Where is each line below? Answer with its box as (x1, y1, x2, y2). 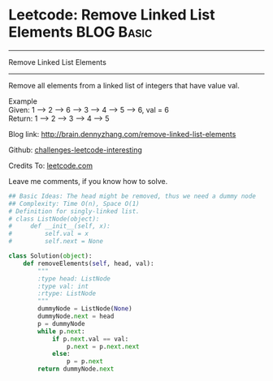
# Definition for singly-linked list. (8, 207, 140, 216)
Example (8, 96, 38, 106)
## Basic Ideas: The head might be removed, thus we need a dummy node (8, 192, 256, 200)
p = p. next (66, 357, 104, 366)
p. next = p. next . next (66, 342, 140, 350)
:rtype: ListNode (37, 289, 96, 298)
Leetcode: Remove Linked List (8, 6, 215, 24)
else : (51, 350, 71, 358)
